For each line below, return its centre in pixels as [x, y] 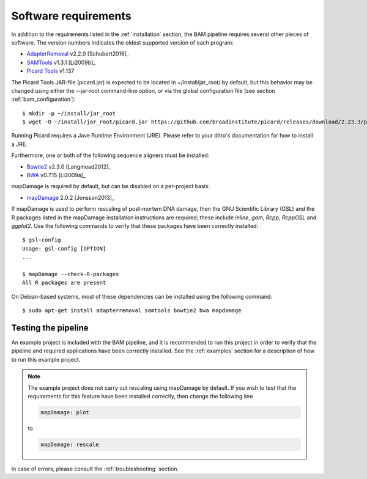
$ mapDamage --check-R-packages [71, 274]
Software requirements [71, 16]
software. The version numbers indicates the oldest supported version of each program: [122, 42]
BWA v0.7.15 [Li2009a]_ [56, 175]
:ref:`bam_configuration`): [43, 99]
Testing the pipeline [50, 328]
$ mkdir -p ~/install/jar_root [69, 113]
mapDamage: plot [65, 412]
